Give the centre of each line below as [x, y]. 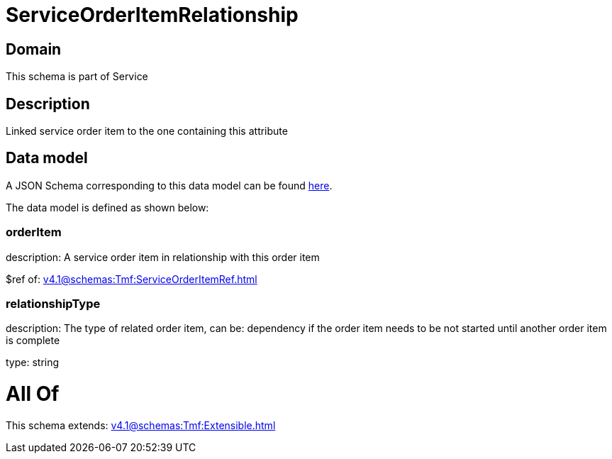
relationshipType [53, 303]
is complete [33, 341]
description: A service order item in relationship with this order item [163, 257]
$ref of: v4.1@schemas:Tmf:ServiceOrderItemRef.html [132, 279]
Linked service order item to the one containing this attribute [147, 131]
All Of [33, 394]
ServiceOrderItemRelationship [152, 15]
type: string [33, 363]
